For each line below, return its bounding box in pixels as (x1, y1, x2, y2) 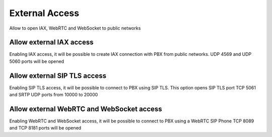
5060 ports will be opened (9, 58, 64, 64)
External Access (9, 8, 80, 19)
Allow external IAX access (9, 38, 94, 47)
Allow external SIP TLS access (9, 71, 107, 80)
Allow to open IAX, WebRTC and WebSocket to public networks (9, 25, 141, 31)
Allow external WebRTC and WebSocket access (9, 104, 162, 113)
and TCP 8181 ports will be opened (9, 125, 82, 131)
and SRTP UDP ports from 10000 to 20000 (9, 92, 98, 98)
